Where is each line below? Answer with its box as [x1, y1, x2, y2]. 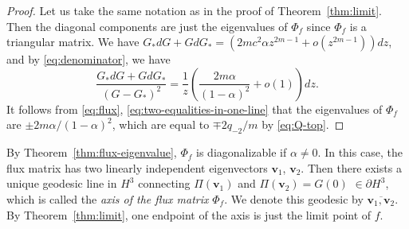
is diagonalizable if [196, 144, 287, 161]
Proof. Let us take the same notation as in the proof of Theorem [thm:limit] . [6, 2, 383, 18]
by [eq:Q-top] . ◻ [262, 116, 344, 133]
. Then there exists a [301, 159, 402, 176]
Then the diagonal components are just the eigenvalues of [6, 17, 288, 34]
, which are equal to [112, 116, 210, 133]
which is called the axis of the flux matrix [6, 190, 209, 207]
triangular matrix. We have [6, 33, 140, 50]
